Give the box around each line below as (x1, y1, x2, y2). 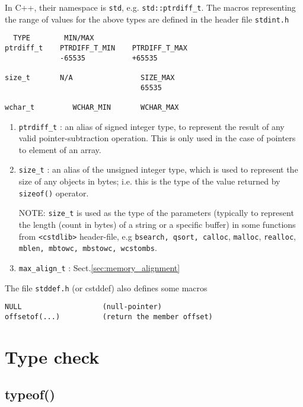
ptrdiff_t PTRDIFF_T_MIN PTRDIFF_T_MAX (5, 43, 187, 52)
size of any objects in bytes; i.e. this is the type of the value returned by (18, 175, 280, 187)
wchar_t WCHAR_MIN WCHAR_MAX (5, 103, 179, 112)
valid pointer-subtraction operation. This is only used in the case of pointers (18, 132, 296, 144)
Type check (5, 344, 100, 368)
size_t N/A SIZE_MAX (5, 73, 175, 82)
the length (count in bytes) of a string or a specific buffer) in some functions (18, 218, 296, 230)
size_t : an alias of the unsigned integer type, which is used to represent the (18, 163, 298, 176)
